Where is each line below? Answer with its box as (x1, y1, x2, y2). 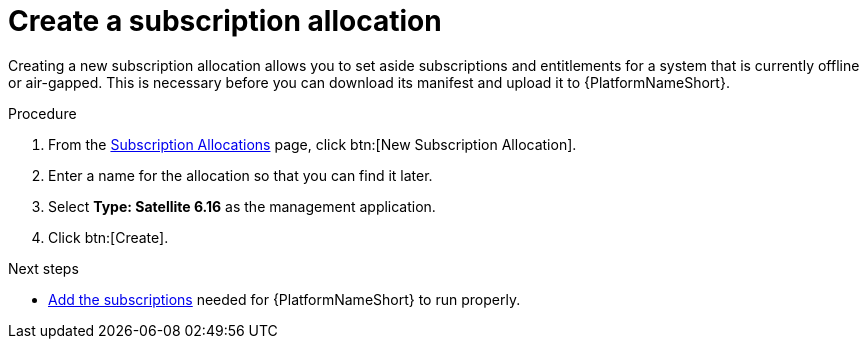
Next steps (8, 259, 79, 277)
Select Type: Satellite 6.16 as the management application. (48, 197, 436, 215)
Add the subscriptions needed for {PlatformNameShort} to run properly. (48, 290, 521, 308)
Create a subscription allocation (8, 4, 442, 38)
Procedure (8, 104, 77, 122)
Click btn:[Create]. (48, 228, 169, 246)
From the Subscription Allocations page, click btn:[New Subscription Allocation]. (48, 135, 577, 153)
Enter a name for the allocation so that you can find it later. (48, 166, 433, 184)
